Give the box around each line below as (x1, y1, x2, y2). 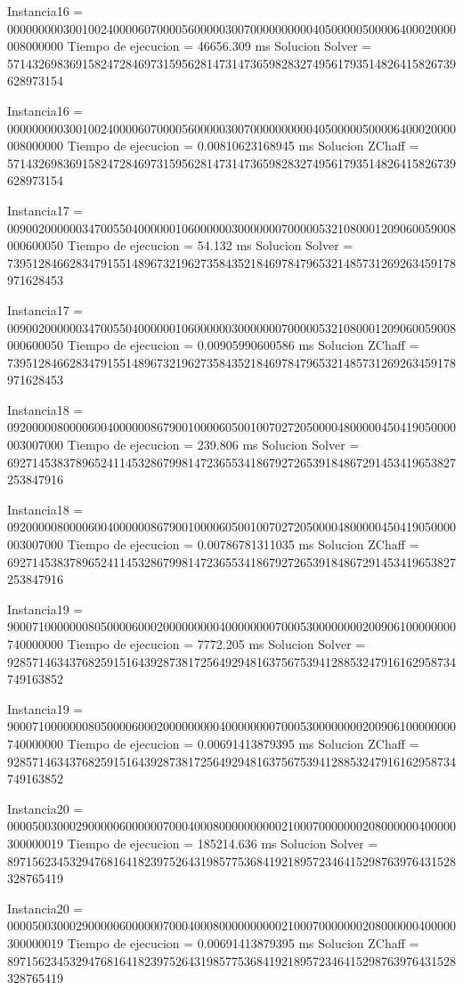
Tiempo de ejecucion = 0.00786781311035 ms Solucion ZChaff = (67, 535, 419, 554)
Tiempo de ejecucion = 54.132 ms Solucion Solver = (67, 236, 353, 255)
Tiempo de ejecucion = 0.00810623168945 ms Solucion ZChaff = (67, 136, 419, 155)
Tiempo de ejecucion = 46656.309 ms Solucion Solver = (67, 37, 372, 55)
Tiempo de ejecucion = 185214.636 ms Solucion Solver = (67, 833, 378, 852)
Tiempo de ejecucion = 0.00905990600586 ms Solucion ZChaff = (67, 336, 419, 354)
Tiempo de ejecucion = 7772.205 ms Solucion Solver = (67, 635, 366, 653)
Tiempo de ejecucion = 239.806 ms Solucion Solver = (67, 435, 360, 454)
